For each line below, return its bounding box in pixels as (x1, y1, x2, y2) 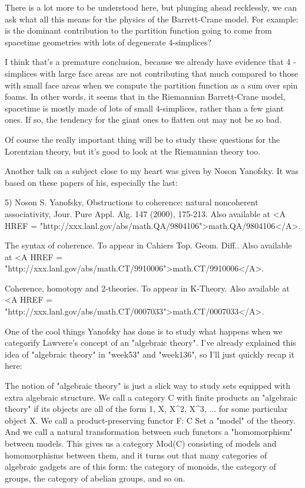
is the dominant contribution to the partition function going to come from (5, 24, 272, 37)
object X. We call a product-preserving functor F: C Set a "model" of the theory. (5, 414, 296, 426)
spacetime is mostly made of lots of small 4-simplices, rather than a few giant (5, 101, 284, 114)
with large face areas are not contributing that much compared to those (39, 67, 299, 79)
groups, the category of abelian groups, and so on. (5, 471, 185, 484)
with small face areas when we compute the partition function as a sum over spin (5, 78, 298, 91)
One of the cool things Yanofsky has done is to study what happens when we (5, 325, 283, 337)
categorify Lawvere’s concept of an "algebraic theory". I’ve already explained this (5, 336, 296, 349)
